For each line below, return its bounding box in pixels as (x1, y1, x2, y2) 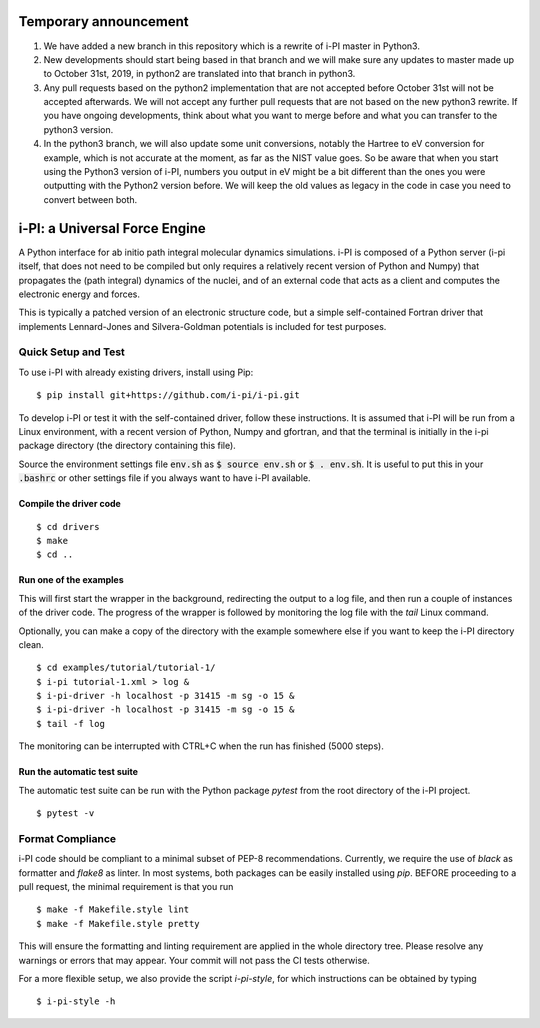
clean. (18, 638, 44, 650)
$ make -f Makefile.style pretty (36, 918, 200, 929)
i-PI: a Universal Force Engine (18, 220, 207, 237)
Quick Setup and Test (18, 345, 125, 359)
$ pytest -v (36, 808, 95, 819)
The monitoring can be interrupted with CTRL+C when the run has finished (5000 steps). (18, 740, 384, 752)
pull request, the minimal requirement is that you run (18, 880, 234, 892)
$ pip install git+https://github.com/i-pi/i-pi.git (36, 390, 300, 401)
